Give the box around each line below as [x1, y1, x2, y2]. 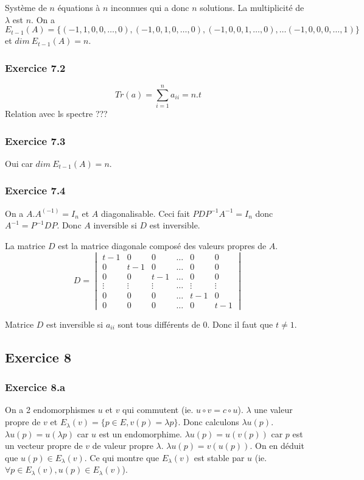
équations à [57, 1, 100, 13]
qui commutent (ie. [122, 403, 194, 416]
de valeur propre [92, 439, 153, 452]
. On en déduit [250, 439, 304, 452]
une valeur [254, 403, 293, 416]
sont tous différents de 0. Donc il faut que [117, 317, 273, 330]
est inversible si [46, 317, 103, 330]
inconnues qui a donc [111, 1, 189, 13]
